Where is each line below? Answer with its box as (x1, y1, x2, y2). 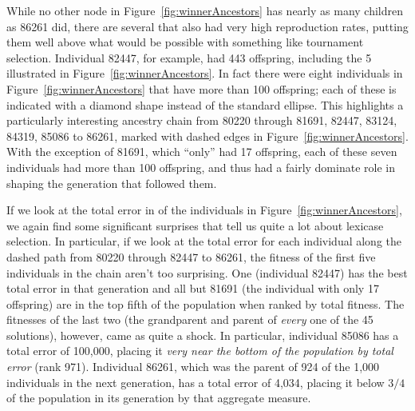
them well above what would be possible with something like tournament (6, 34, 364, 50)
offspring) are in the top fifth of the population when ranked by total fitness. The (6, 295, 405, 312)
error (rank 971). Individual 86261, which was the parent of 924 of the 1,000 (6, 358, 380, 375)
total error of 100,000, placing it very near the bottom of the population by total (6, 342, 393, 359)
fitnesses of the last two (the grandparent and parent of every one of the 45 (6, 311, 373, 328)
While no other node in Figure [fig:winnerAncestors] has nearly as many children (6, 2, 404, 18)
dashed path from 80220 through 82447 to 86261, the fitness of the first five (6, 248, 376, 265)
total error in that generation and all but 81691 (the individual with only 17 (6, 280, 379, 297)
